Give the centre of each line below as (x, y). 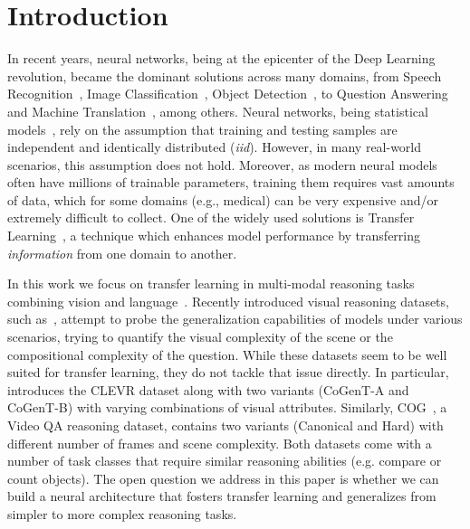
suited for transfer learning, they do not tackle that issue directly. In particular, (228, 372)
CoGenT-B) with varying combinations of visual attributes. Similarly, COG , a (227, 407)
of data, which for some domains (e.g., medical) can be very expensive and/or (223, 199)
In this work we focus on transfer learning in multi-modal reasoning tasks (211, 283)
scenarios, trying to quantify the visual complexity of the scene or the (200, 337)
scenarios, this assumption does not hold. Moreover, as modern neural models (222, 164)
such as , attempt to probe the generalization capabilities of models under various (235, 319)
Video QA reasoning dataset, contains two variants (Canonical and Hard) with (225, 425)
